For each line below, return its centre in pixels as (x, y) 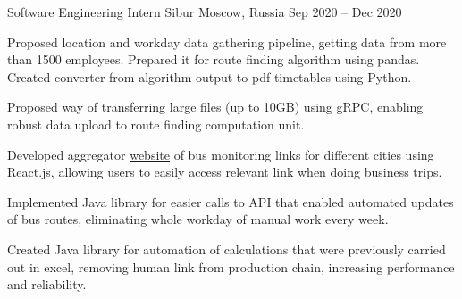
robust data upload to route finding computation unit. (156, 124)
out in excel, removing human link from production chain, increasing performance (231, 266)
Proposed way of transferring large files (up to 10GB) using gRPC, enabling (215, 107)
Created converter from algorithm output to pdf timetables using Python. (210, 76)
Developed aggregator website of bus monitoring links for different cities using (221, 154)
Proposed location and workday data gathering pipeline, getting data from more (227, 42)
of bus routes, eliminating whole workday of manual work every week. (198, 219)
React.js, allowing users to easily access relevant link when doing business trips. (225, 172)
